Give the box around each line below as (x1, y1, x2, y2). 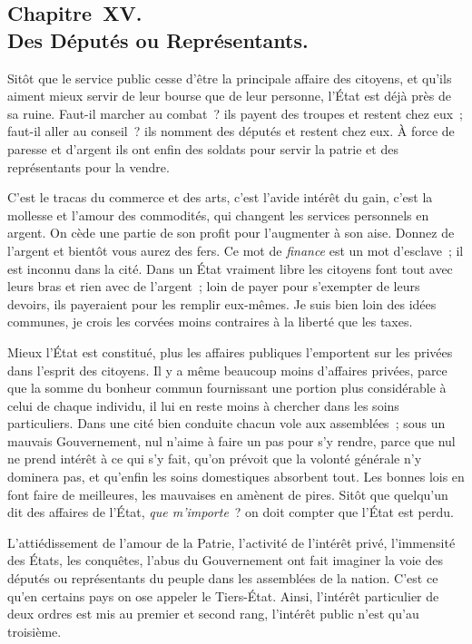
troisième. (7, 621, 62, 640)
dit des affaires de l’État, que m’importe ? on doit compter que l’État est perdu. (7, 503, 454, 522)
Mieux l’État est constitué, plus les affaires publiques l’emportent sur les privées (7, 342, 453, 361)
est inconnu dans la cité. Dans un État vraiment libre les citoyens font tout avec (7, 259, 453, 278)
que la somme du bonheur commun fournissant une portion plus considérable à (7, 378, 447, 397)
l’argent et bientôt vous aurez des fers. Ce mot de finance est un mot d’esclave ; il (7, 240, 464, 259)
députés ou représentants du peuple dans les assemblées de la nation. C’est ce (7, 569, 438, 588)
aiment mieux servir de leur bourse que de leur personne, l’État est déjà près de (7, 86, 451, 105)
